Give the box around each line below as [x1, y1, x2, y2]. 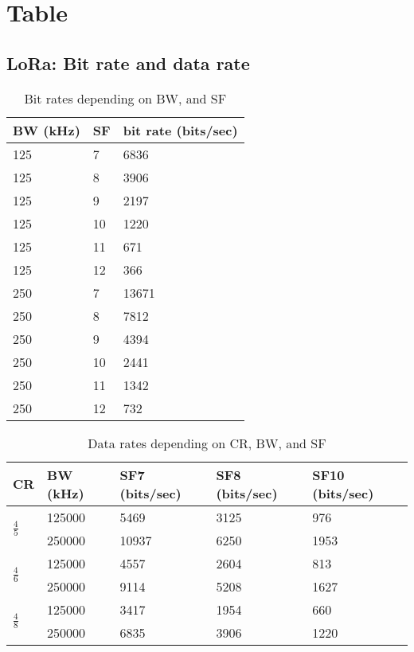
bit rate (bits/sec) [123, 120, 238, 139]
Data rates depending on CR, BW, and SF [88, 433, 326, 452]
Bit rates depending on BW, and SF [24, 88, 227, 107]
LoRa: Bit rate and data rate [6, 50, 250, 75]
